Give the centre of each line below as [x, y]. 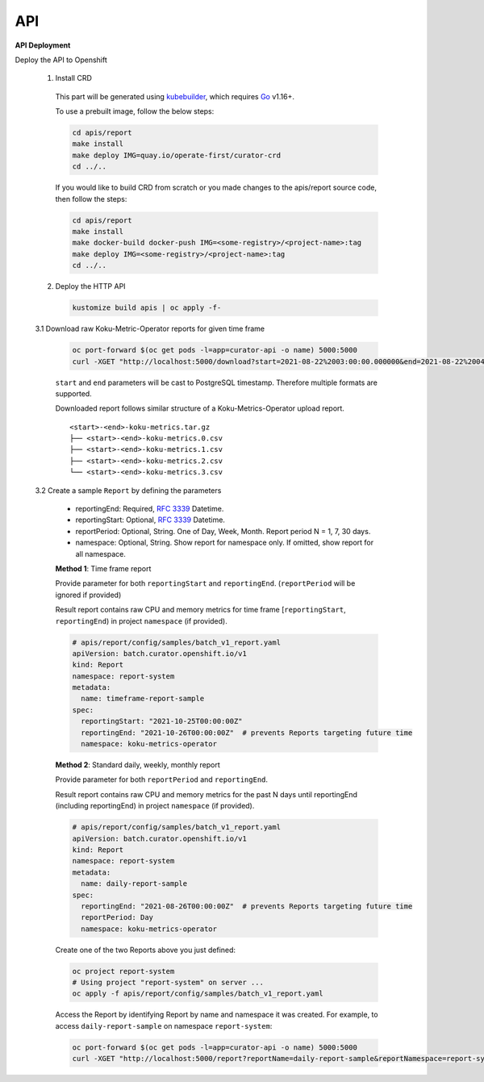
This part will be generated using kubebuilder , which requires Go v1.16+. [175, 96]
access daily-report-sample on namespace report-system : [164, 1026]
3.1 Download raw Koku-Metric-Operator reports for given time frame [150, 329]
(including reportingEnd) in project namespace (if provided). [155, 806]
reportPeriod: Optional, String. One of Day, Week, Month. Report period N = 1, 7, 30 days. [223, 531]
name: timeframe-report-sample [143, 699]
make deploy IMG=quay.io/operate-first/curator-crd [177, 155]
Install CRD [73, 78]
